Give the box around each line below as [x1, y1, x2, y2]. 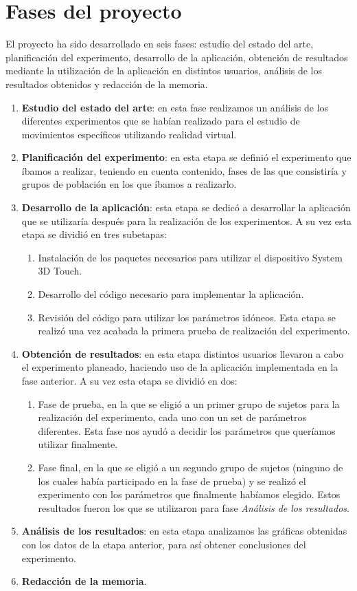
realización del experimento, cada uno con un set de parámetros [38, 410, 306, 425]
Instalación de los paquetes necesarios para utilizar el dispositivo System [38, 250, 343, 264]
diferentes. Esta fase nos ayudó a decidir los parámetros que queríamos [38, 423, 336, 438]
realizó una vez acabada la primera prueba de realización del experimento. [38, 323, 350, 338]
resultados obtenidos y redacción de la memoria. [5, 76, 208, 91]
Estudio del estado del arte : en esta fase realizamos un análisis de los [21, 100, 329, 114]
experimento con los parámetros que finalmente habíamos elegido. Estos [38, 487, 341, 502]
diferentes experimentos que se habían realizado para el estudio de [21, 114, 300, 128]
